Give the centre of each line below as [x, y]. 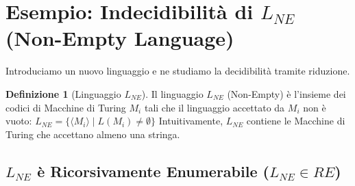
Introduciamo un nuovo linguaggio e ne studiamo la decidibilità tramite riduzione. [178, 71]
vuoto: [19, 121]
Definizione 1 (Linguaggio [63, 93]
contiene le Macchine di [296, 121]
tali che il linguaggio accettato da [215, 107]
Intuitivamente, [191, 121]
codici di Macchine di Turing [66, 107]
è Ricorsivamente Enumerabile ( [153, 171]
